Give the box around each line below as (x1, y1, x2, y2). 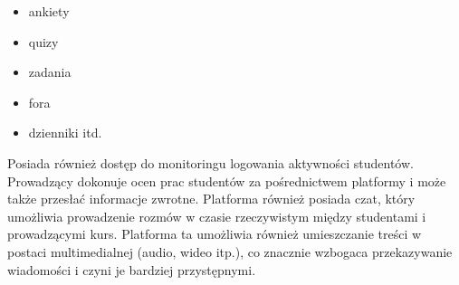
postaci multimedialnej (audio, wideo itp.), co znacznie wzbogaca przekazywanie (7, 242, 453, 261)
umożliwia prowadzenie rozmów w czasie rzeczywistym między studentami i (7, 206, 426, 225)
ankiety (28, 2, 70, 20)
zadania (28, 62, 72, 81)
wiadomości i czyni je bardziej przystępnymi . (7, 260, 256, 279)
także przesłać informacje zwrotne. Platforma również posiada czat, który (7, 189, 416, 208)
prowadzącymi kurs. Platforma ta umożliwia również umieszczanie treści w (7, 224, 422, 243)
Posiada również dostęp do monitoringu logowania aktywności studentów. (7, 153, 414, 172)
